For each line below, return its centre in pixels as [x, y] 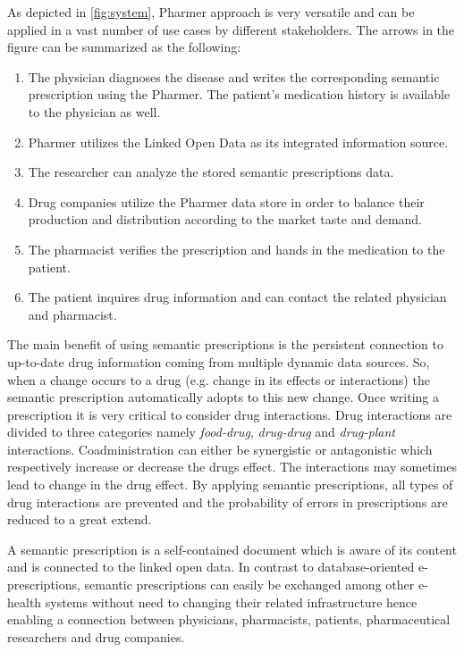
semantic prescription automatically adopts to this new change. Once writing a [224, 397]
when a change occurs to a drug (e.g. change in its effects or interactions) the [219, 379]
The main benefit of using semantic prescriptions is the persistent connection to [225, 344]
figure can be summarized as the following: [124, 47]
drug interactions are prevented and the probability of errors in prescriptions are [228, 502]
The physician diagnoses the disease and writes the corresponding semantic [234, 76]
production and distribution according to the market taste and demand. [225, 219]
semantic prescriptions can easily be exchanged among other [249, 585]
